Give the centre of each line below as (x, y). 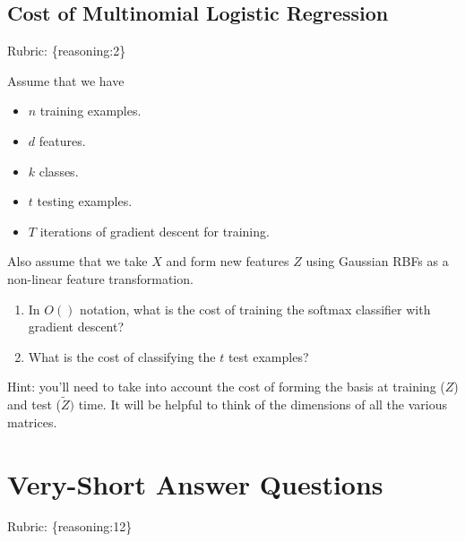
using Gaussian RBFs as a (377, 261)
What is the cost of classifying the (122, 356)
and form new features (228, 261)
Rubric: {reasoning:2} (67, 51)
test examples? (268, 356)
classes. (59, 171)
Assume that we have (66, 80)
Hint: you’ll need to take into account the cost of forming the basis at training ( (226, 387)
